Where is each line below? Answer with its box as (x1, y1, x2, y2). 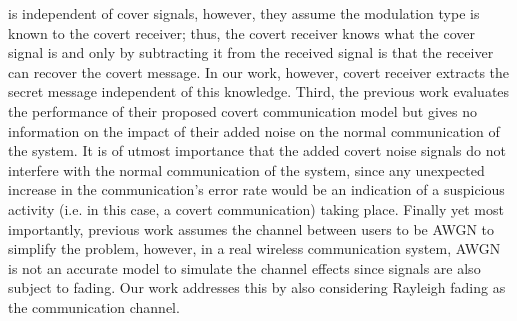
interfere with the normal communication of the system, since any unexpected (8, 159, 485, 180)
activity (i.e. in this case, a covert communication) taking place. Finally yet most (8, 198, 504, 219)
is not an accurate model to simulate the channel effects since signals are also (8, 257, 481, 278)
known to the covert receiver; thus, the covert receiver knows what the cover (8, 22, 476, 43)
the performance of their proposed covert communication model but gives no (8, 100, 477, 121)
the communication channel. (8, 296, 180, 317)
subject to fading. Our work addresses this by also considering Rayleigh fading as (8, 277, 506, 298)
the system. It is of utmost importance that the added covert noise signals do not (8, 140, 506, 161)
